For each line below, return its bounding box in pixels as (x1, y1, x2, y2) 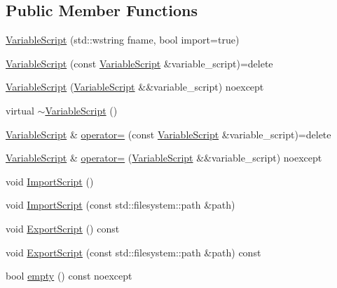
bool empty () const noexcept (6, 268, 132, 283)
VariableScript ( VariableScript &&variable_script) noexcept (6, 79, 264, 94)
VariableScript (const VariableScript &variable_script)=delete (6, 55, 273, 70)
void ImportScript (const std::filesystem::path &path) (6, 197, 235, 212)
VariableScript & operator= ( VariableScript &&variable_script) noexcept (6, 150, 322, 165)
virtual (6, 103, 34, 117)
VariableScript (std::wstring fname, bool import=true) (6, 32, 240, 47)
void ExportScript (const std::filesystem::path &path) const (6, 244, 261, 259)
